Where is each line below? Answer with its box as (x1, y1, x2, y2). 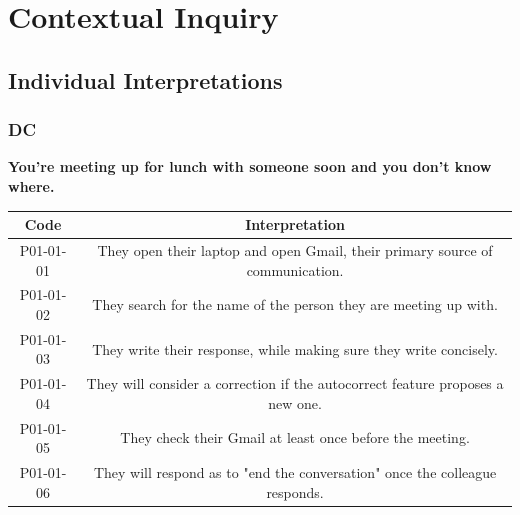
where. (8, 175, 55, 196)
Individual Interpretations (8, 64, 283, 95)
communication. (246, 259, 344, 280)
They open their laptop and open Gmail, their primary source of (97, 239, 493, 260)
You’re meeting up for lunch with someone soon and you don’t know (8, 156, 492, 177)
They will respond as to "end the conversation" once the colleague (93, 462, 497, 483)
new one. (268, 392, 322, 413)
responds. (266, 481, 324, 502)
